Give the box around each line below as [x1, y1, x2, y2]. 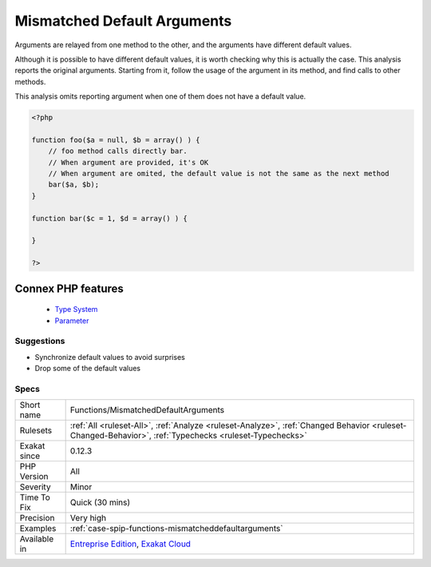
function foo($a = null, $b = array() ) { [31, 135, 200, 144]
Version [19, 471, 49, 482]
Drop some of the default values [34, 364, 141, 373]
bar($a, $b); [48, 180, 100, 190]
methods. [14, 77, 46, 86]
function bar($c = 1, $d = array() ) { [31, 214, 188, 223]
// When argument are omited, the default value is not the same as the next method [48, 169, 390, 178]
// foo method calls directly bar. [48, 146, 188, 156]
